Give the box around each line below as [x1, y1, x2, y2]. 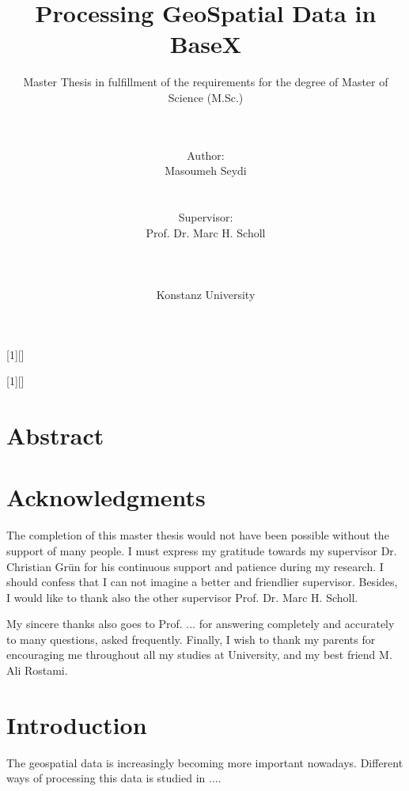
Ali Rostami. [6, 662, 68, 679]
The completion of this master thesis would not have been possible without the [6, 527, 389, 543]
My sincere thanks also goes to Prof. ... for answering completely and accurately [6, 615, 395, 632]
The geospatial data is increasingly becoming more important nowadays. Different [6, 754, 403, 770]
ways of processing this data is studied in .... [6, 770, 222, 786]
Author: [187, 146, 225, 163]
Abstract [6, 419, 104, 451]
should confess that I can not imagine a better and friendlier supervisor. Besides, [6, 573, 398, 590]
